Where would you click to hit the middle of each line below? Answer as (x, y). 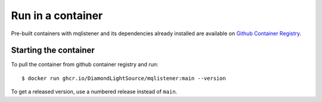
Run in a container (57, 16)
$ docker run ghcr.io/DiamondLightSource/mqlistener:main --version (124, 78)
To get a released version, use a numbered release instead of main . (94, 92)
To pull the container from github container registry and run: (85, 64)
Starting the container (53, 50)
